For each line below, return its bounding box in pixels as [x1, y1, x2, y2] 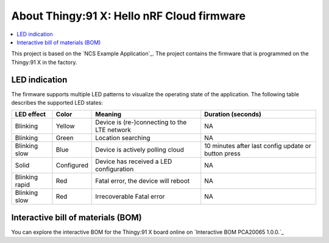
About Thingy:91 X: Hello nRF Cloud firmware [11, 9, 246, 23]
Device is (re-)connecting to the [95, 118, 187, 127]
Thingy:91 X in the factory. [11, 58, 77, 66]
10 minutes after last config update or [204, 142, 311, 150]
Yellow [55, 122, 76, 130]
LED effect [15, 110, 46, 119]
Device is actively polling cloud [95, 146, 184, 154]
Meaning [95, 110, 122, 119]
